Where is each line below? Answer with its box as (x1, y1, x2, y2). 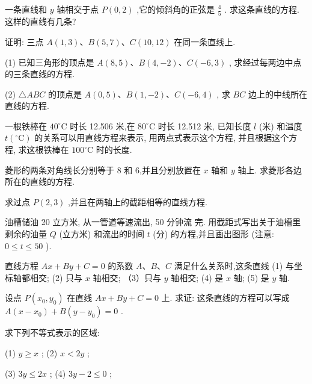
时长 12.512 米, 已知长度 (158, 119, 251, 132)
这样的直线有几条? (5, 15, 76, 28)
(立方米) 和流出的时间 (59, 228, 144, 240)
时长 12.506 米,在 (70, 119, 135, 132)
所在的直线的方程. (5, 175, 75, 188)
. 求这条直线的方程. (224, 3, 299, 15)
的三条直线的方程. (5, 67, 75, 80)
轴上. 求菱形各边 (237, 163, 302, 176)
